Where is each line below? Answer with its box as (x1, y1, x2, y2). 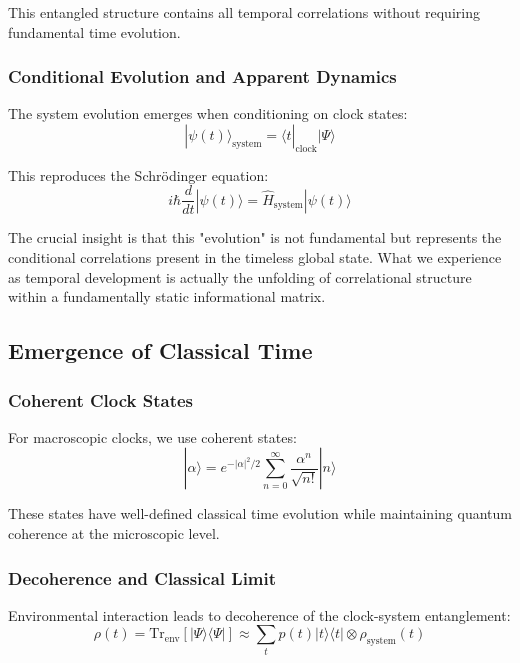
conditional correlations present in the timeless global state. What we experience (8, 247, 502, 268)
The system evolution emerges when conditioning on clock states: (8, 103, 408, 124)
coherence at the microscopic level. (8, 523, 220, 544)
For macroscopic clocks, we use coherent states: (8, 426, 297, 447)
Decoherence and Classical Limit (8, 565, 277, 590)
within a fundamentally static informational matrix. (8, 286, 326, 307)
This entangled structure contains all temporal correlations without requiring (8, 2, 480, 22)
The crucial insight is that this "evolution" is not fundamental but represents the (8, 227, 502, 248)
